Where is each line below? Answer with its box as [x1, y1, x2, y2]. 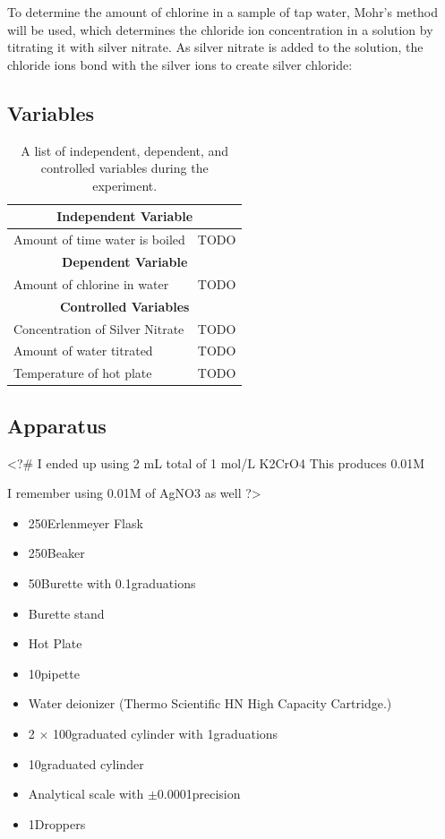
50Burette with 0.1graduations [28, 573, 196, 592]
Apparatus [7, 411, 107, 439]
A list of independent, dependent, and [21, 141, 229, 159]
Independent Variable [56, 207, 193, 226]
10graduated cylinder [28, 754, 144, 773]
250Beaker [28, 544, 85, 562]
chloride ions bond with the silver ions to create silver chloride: [7, 55, 353, 73]
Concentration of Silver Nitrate [13, 319, 184, 338]
